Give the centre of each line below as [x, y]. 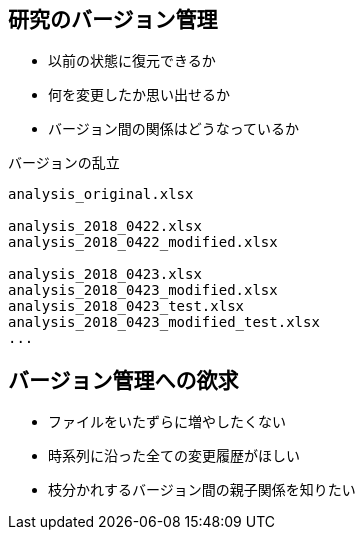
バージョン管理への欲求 [123, 380]
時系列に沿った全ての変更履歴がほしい [174, 456]
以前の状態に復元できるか [132, 61]
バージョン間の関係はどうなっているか [174, 129]
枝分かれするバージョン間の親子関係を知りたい [202, 490]
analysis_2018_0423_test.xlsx [126, 306]
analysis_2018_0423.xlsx [105, 274]
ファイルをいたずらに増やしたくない [167, 422]
